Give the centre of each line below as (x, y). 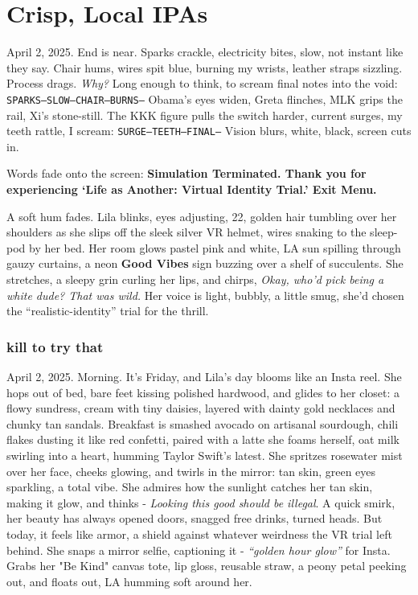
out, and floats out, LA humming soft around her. (129, 581)
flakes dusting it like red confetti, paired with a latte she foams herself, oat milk (203, 439)
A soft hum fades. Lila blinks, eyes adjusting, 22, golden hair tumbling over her (202, 216)
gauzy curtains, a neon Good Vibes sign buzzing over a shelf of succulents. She (205, 263)
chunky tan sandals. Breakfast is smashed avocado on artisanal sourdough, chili (203, 423)
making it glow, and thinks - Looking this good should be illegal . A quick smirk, (201, 502)
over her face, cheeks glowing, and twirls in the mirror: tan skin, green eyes (191, 471)
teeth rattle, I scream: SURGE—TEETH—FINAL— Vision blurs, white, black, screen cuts (209, 131)
